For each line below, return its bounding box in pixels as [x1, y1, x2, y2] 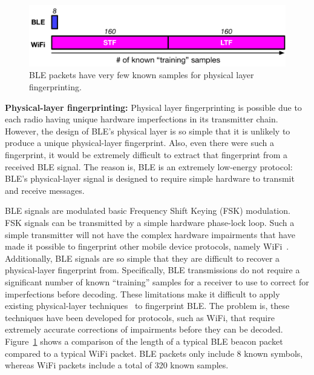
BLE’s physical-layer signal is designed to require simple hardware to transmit [5, 172, 295, 185]
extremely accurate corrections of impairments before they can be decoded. [5, 323, 283, 336]
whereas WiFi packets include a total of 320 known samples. [5, 359, 229, 371]
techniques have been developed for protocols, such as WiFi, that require [5, 311, 275, 324]
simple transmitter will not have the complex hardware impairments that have [5, 228, 295, 241]
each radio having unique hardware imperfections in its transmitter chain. [5, 113, 278, 125]
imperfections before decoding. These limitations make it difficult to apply [5, 287, 280, 300]
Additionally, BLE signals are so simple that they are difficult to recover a [5, 251, 280, 264]
